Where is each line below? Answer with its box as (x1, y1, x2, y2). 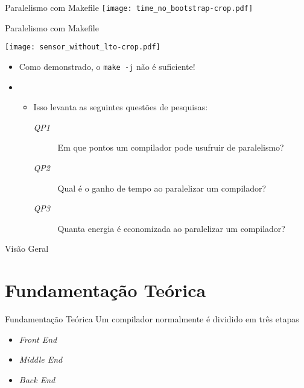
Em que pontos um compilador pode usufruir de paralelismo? (57, 141, 284, 154)
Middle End (19, 353, 63, 366)
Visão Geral (5, 242, 49, 255)
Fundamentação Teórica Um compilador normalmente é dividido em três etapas (5, 313, 299, 325)
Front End (19, 333, 57, 345)
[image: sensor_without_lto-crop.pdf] (5, 43, 160, 52)
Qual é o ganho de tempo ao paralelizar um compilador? (57, 181, 267, 194)
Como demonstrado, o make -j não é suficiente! (19, 60, 195, 72)
